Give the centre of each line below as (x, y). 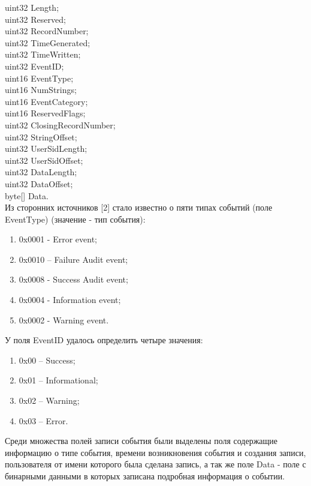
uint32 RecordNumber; (47, 31)
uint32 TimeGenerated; (48, 42)
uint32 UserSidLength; (46, 148)
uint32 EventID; (34, 66)
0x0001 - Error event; (58, 239)
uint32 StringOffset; (41, 136)
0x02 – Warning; (49, 400)
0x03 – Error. (43, 420)
